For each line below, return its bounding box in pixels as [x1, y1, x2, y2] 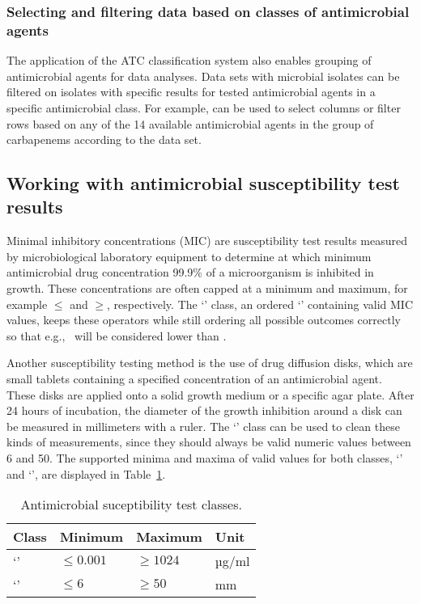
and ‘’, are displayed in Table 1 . [6, 465, 166, 482]
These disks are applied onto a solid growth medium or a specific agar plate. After [6, 386, 415, 403]
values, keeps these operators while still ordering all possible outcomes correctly [6, 311, 401, 328]
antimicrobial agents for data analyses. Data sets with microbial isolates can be [6, 67, 400, 84]
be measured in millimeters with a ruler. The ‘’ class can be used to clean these [6, 417, 400, 434]
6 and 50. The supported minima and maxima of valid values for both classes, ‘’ [6, 450, 403, 467]
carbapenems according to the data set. [6, 131, 202, 148]
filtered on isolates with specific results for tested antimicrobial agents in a [6, 83, 376, 100]
